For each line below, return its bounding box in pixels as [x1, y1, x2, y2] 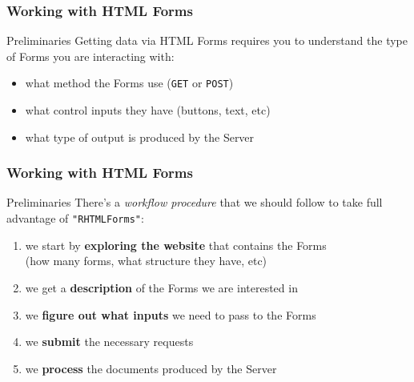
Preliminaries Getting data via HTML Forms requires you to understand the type [6, 32, 408, 49]
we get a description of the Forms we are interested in [25, 279, 298, 296]
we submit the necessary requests [25, 333, 194, 350]
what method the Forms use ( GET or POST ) [25, 74, 234, 91]
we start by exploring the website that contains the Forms [25, 236, 327, 253]
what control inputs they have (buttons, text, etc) [25, 102, 271, 119]
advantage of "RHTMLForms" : [6, 210, 144, 227]
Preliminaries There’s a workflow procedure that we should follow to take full [6, 194, 383, 211]
